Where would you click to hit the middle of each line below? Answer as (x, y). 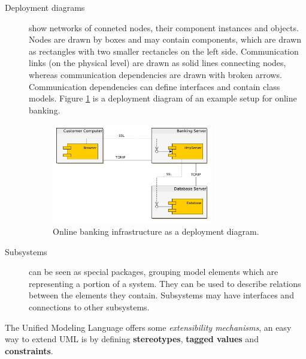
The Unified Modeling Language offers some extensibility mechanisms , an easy (148, 327)
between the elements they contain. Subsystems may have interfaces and (161, 295)
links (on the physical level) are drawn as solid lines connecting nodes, (157, 63)
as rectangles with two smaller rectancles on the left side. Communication (164, 51)
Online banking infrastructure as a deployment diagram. (156, 231)
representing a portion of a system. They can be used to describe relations (165, 283)
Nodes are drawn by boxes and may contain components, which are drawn (165, 39)
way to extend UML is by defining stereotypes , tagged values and (132, 339)
